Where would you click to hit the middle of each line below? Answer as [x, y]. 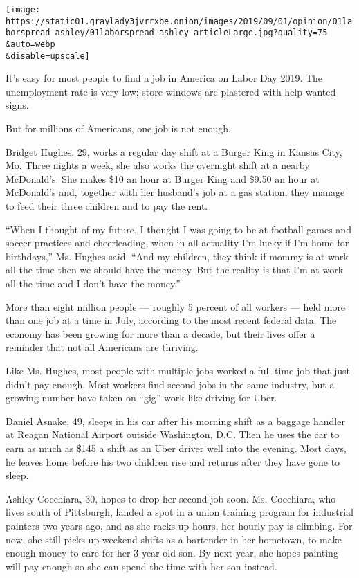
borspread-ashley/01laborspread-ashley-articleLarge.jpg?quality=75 [167, 33]
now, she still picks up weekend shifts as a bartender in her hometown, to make [174, 539]
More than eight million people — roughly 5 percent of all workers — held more [176, 306]
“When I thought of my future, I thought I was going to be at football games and [178, 229]
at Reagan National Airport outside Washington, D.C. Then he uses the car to [173, 434]
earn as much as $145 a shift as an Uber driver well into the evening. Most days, [176, 448]
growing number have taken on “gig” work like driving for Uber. [141, 398]
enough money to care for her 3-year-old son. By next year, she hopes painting [172, 553]
